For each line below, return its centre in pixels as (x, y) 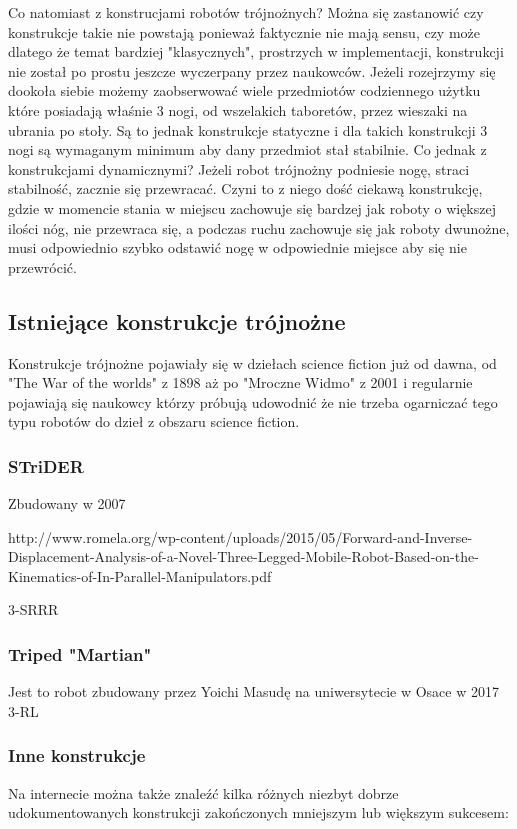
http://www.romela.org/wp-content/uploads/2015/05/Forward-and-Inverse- (240, 536)
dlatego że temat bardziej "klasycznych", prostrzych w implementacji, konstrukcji (256, 51)
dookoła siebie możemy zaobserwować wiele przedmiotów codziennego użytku (244, 90)
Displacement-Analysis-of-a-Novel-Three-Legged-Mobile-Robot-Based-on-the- (243, 556)
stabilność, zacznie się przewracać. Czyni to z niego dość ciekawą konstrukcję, (245, 188)
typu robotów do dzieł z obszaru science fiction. (154, 421)
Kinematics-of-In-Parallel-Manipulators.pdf (140, 575)
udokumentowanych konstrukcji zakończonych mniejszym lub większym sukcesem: (258, 812)
